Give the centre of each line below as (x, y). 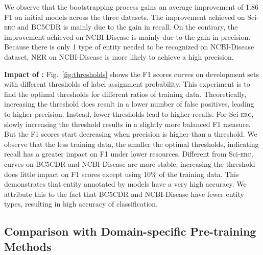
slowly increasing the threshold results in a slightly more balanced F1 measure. (127, 124)
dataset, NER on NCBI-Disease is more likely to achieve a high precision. (119, 56)
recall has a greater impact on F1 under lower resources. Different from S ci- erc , (129, 154)
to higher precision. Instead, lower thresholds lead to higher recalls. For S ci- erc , (129, 113)
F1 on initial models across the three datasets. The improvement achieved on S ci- (131, 17)
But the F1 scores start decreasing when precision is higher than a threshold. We (131, 134)
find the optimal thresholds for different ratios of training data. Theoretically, (125, 94)
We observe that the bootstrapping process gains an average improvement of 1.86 (131, 7)
